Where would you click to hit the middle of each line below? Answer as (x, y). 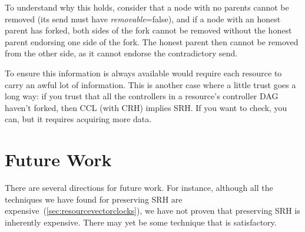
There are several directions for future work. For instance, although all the (139, 188)
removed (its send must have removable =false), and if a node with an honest (143, 19)
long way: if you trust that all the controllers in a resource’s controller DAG (142, 96)
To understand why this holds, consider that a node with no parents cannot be (147, 7)
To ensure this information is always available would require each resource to (143, 73)
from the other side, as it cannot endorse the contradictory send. (121, 53)
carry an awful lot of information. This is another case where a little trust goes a (150, 84)
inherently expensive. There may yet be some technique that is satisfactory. (141, 222)
